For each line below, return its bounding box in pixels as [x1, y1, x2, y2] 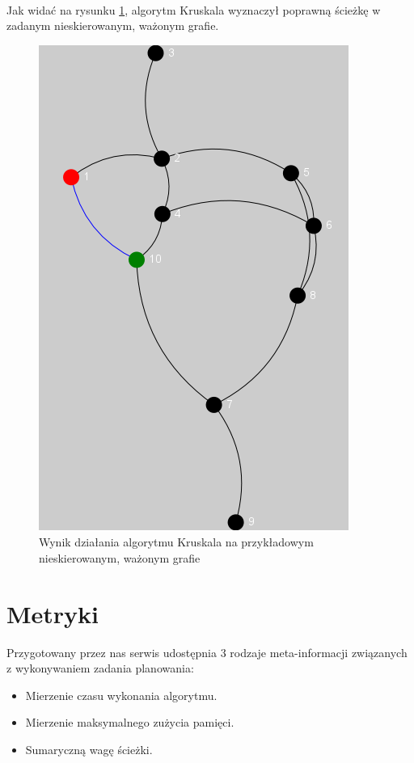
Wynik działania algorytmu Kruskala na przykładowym [39, 533, 314, 550]
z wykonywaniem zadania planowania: [6, 660, 194, 677]
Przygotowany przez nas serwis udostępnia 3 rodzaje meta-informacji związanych [6, 643, 408, 660]
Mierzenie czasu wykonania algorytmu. [25, 686, 218, 703]
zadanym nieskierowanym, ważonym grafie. [6, 17, 219, 34]
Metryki [6, 596, 99, 630]
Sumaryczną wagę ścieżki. [25, 741, 153, 758]
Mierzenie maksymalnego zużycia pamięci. [25, 714, 234, 731]
